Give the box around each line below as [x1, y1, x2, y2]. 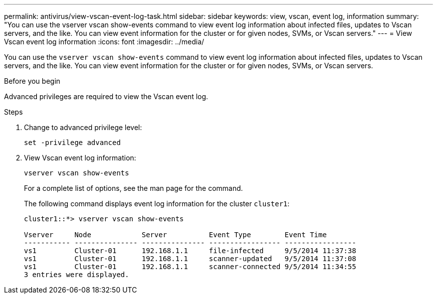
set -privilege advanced [24, 139, 121, 147]
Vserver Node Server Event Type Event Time [24, 231, 327, 239]
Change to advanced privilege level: [24, 123, 142, 132]
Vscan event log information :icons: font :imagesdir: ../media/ [4, 37, 205, 46]
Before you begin [4, 77, 60, 85]
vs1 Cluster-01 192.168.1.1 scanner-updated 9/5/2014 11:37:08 [24, 255, 356, 263]
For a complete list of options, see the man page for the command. [24, 184, 243, 192]
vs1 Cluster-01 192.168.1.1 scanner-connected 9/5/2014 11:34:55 [24, 263, 356, 271]
